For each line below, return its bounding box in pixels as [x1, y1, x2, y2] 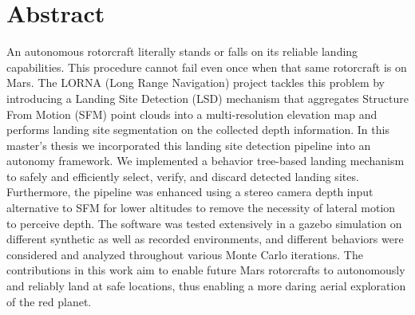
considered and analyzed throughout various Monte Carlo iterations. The [6, 246, 363, 262]
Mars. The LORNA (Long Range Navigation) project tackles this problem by [6, 74, 385, 91]
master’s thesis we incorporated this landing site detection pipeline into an [6, 136, 371, 153]
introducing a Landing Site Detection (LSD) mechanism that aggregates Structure [6, 89, 409, 106]
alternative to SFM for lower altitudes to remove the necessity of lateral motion [6, 199, 396, 216]
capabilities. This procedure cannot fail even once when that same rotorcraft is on [6, 58, 407, 75]
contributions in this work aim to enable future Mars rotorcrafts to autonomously [6, 262, 405, 278]
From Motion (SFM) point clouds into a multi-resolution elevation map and [6, 105, 377, 122]
